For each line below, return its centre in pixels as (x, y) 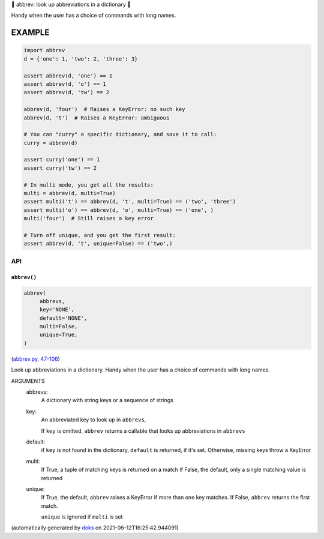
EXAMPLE (30, 33)
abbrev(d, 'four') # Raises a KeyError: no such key (104, 109)
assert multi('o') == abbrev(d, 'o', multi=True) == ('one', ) (119, 210)
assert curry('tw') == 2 (60, 168)
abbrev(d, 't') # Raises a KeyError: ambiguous (97, 118)
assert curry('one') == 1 (62, 160)
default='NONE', (63, 318)
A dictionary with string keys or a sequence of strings (107, 400)
